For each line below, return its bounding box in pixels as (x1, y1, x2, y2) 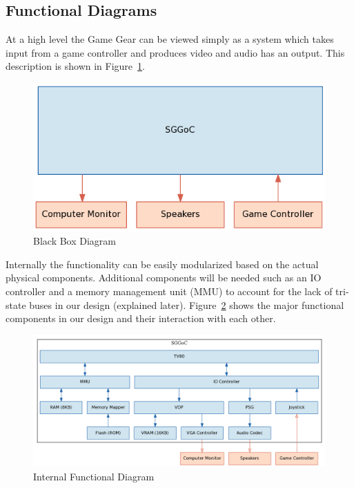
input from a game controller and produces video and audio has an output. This (6, 45, 345, 59)
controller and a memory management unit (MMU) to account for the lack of (6, 284, 333, 299)
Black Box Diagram (33, 234, 116, 248)
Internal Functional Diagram (33, 469, 155, 483)
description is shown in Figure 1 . (6, 59, 145, 73)
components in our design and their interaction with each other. (6, 311, 276, 326)
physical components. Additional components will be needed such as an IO (6, 270, 322, 285)
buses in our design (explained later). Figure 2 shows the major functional (29, 297, 344, 312)
